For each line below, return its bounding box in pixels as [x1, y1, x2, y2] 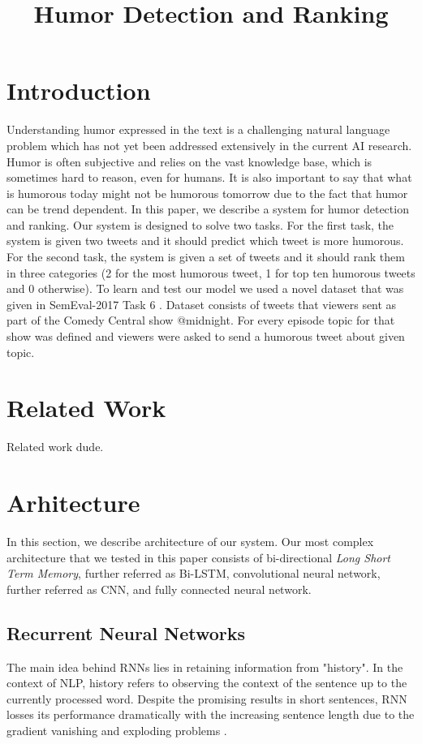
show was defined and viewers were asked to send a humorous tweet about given [6, 328, 405, 345]
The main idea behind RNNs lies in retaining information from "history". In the [6, 658, 403, 675]
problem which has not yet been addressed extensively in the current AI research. [6, 136, 412, 153]
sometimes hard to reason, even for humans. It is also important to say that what [6, 169, 412, 186]
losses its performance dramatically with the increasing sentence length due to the [6, 706, 415, 723]
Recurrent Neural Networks [6, 620, 246, 645]
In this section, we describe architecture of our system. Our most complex [6, 533, 374, 550]
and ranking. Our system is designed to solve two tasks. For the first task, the [6, 216, 394, 233]
